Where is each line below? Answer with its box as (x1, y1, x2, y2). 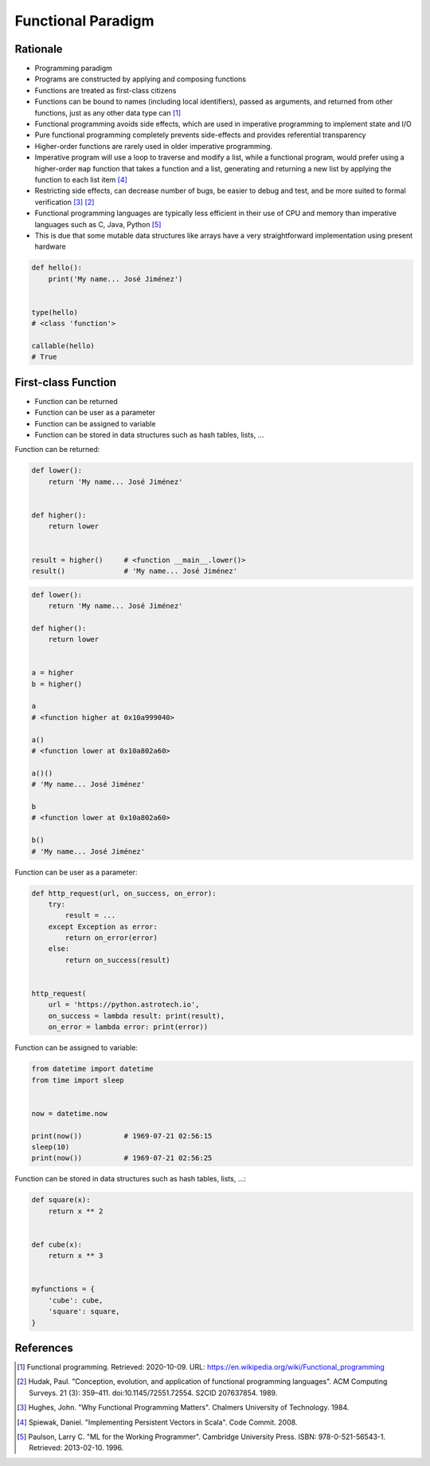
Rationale (14, 42, 63, 56)
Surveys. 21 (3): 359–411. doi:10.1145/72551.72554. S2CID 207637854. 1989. (29, 1388, 278, 1397)
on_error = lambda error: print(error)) (48, 1023, 209, 1032)
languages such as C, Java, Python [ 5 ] (34, 219, 162, 229)
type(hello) (31, 308, 79, 316)
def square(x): (31, 1196, 91, 1205)
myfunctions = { (31, 1284, 96, 1294)
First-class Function (14, 375, 117, 389)
